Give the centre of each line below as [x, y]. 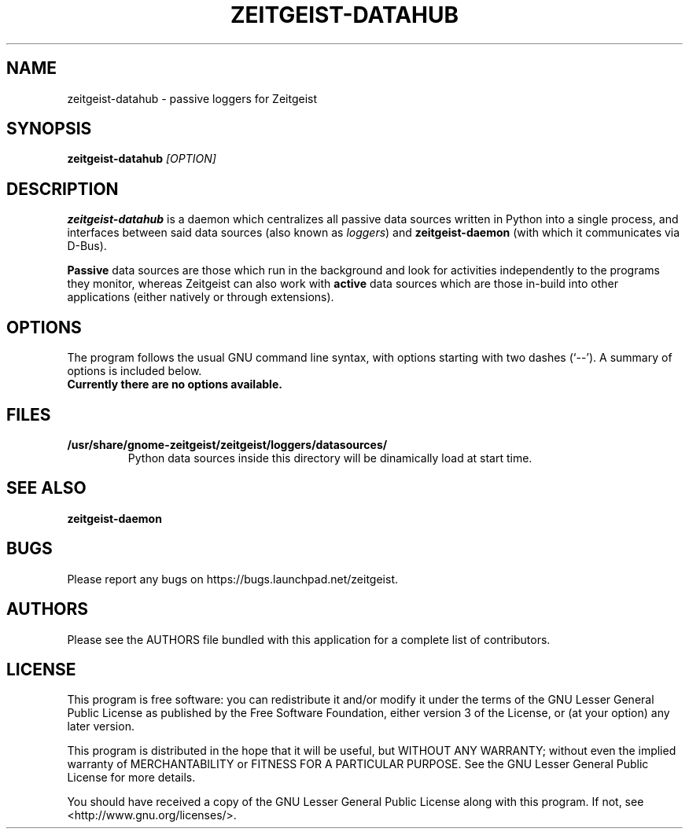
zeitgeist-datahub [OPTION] [142, 159]
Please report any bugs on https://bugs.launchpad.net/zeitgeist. [233, 579]
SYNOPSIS [49, 129]
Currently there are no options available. [175, 384]
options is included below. [134, 371]
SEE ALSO [46, 488]
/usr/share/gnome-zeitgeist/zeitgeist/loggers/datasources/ [227, 444]
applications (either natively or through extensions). [201, 297]
